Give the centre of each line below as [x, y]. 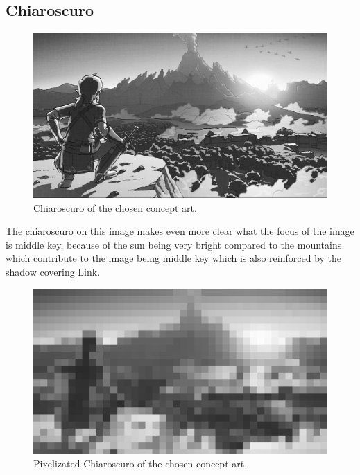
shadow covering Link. [53, 272]
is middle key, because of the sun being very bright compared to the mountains [174, 244]
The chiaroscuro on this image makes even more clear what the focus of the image [180, 231]
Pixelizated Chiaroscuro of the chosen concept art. [140, 464]
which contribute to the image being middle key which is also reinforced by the [174, 258]
